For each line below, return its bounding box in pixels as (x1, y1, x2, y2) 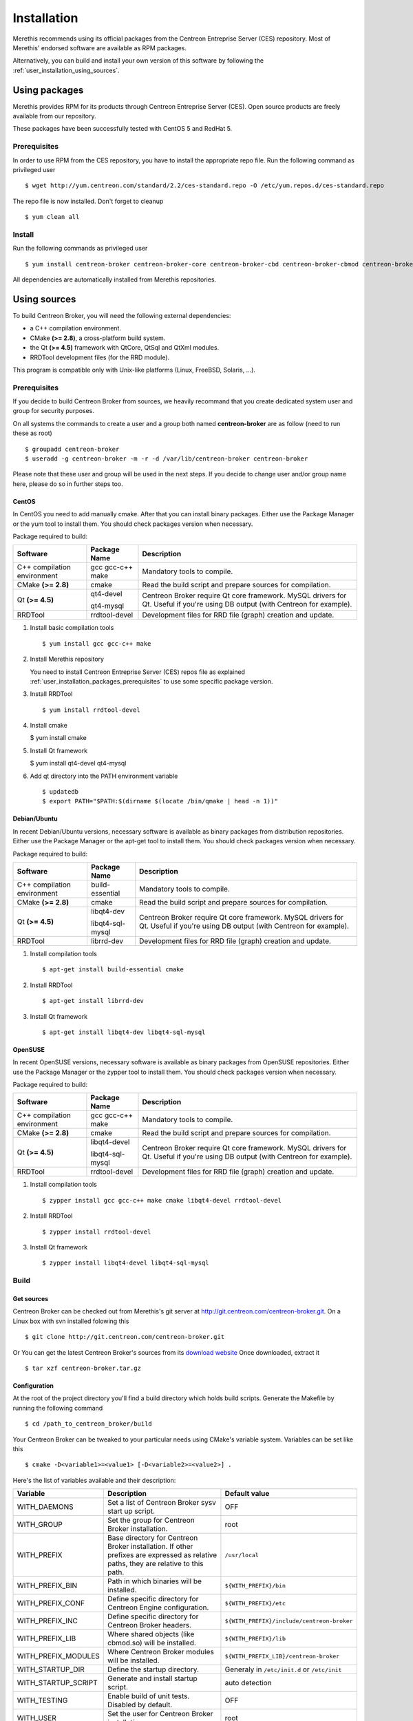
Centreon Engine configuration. (107, 1603, 209, 1612)
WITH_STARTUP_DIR (17, 1665, 85, 1674)
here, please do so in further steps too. (12, 479, 123, 488)
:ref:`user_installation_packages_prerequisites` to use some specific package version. (30, 677, 273, 685)
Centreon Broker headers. (107, 1620, 192, 1630)
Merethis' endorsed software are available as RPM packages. (12, 43, 187, 52)
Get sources (12, 1295, 49, 1302)
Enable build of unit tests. (107, 1691, 190, 1701)
